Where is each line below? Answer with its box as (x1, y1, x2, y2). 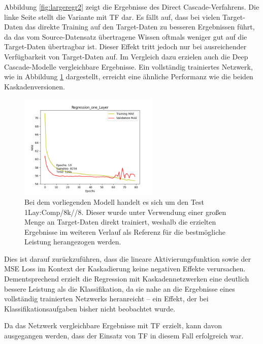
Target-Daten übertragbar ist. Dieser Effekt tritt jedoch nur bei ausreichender (4, 41, 247, 52)
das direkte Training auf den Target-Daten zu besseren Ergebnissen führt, (25, 21, 255, 32)
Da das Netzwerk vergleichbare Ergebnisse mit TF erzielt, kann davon (4, 320, 222, 331)
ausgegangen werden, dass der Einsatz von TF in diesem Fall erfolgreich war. (4, 330, 244, 341)
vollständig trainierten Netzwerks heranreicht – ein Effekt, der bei (4, 293, 209, 304)
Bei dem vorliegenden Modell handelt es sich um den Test (24, 196, 204, 207)
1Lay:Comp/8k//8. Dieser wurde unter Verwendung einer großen (24, 206, 226, 217)
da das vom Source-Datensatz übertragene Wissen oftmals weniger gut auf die (4, 31, 247, 42)
